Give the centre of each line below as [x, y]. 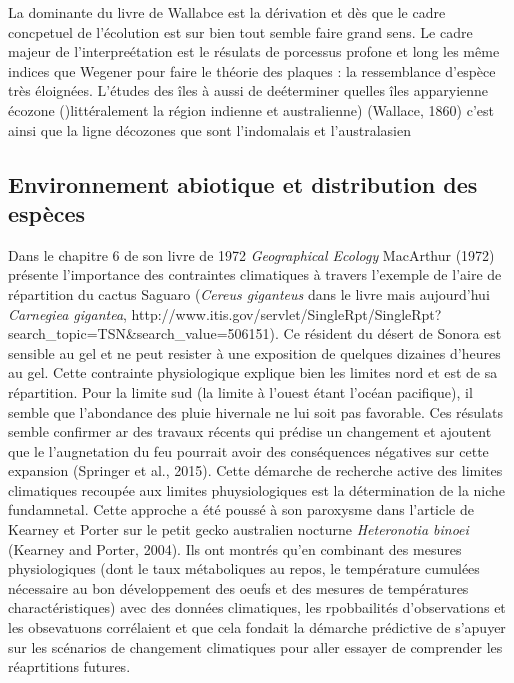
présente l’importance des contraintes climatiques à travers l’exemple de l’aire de [255, 274]
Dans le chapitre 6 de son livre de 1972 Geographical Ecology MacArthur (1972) [251, 254]
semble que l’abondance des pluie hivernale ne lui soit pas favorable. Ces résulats [255, 411]
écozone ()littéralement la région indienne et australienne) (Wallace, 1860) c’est [251, 109]
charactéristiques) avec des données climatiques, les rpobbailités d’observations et [257, 607]
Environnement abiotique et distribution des [243, 183]
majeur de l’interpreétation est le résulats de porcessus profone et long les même [254, 51]
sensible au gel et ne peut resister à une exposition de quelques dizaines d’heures [254, 352]
